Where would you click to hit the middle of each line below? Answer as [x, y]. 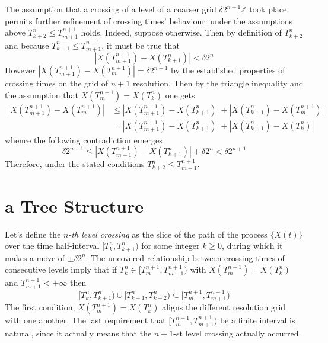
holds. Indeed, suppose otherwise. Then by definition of [181, 32]
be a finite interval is [257, 320]
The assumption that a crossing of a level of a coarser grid [111, 9]
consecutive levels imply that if [61, 269]
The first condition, [40, 307]
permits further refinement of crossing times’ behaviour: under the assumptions [149, 20]
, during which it [252, 246]
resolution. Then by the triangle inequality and [218, 83]
